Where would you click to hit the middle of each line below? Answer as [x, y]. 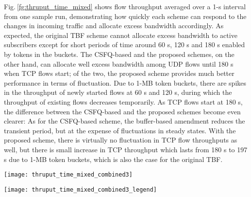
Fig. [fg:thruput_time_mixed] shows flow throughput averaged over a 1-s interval [125, 6]
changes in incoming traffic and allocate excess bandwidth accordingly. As [114, 26]
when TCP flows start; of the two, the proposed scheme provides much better [119, 73]
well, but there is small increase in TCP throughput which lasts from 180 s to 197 [126, 149]
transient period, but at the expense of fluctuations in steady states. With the [120, 130]
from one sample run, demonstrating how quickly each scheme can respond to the [125, 16]
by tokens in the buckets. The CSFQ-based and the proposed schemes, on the [119, 54]
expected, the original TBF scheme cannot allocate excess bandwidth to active [121, 35]
